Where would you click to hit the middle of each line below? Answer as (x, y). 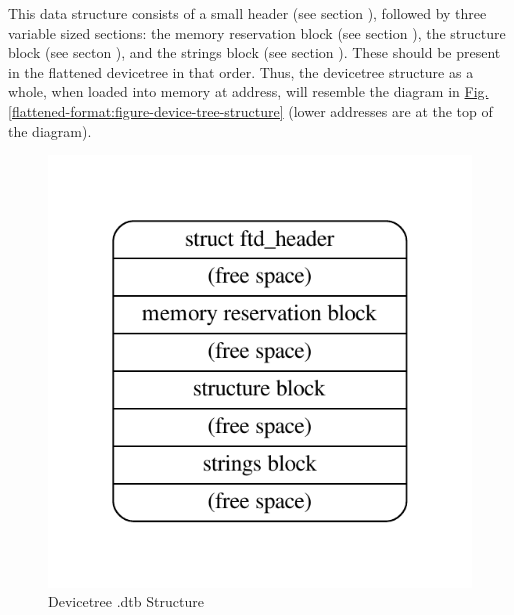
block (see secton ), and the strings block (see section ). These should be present (254, 52)
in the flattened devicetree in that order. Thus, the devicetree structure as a (241, 71)
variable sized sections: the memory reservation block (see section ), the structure (257, 32)
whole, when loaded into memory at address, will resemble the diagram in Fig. (248, 91)
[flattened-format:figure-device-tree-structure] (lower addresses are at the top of (250, 110)
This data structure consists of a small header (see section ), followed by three (247, 13)
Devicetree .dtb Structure (126, 601)
